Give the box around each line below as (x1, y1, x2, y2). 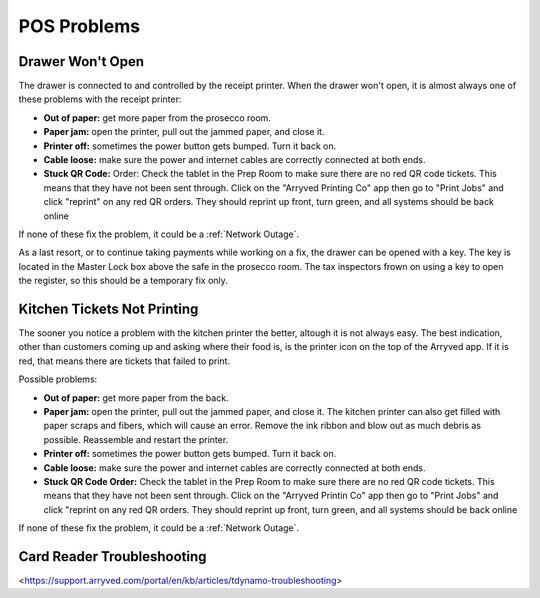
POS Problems (18, 15, 140, 37)
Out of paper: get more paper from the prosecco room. (43, 111, 272, 124)
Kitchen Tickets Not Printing (18, 300, 199, 317)
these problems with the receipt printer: (18, 93, 182, 105)
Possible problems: (18, 373, 98, 385)
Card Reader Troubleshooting (18, 548, 207, 565)
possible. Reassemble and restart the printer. (43, 433, 229, 445)
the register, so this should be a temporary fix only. (18, 275, 229, 287)
